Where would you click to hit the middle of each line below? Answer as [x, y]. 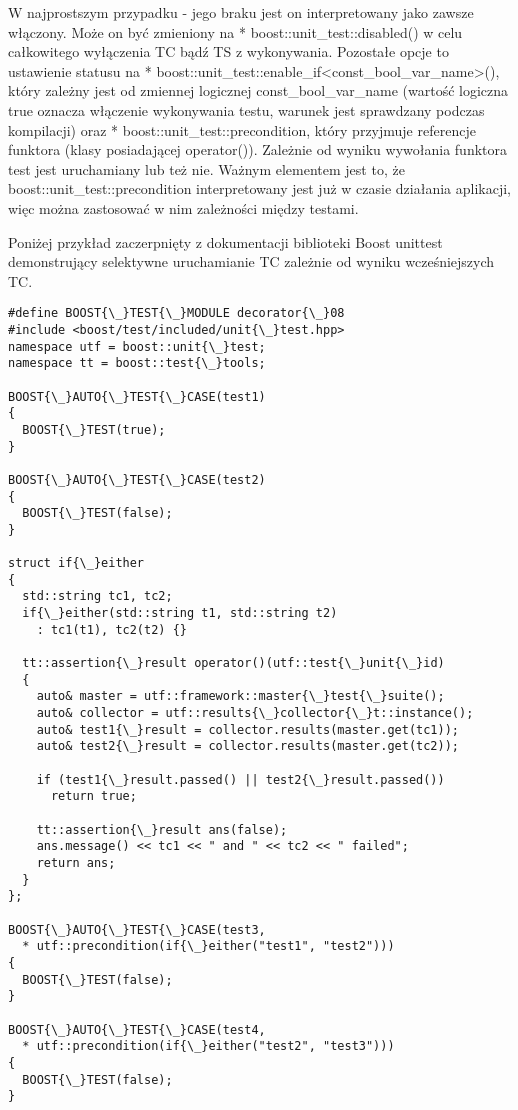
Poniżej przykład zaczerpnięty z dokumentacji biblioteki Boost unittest [225, 241]
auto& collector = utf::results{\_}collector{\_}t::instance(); [255, 713]
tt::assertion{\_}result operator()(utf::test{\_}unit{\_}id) [233, 663]
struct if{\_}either [76, 563]
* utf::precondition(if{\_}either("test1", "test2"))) [208, 946]
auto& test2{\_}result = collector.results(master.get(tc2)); [248, 746]
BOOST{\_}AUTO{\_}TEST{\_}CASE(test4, [137, 1029]
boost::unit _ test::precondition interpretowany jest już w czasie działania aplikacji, [259, 188]
